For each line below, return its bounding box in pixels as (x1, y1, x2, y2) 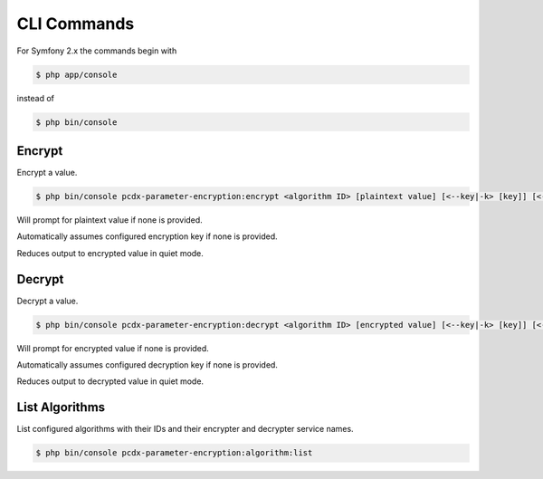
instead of (16, 92, 54, 103)
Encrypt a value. (16, 168, 78, 177)
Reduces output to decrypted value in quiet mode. (16, 376, 204, 387)
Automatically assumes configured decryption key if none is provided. (16, 359, 278, 370)
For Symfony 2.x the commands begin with (16, 45, 177, 56)
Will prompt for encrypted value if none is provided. (16, 342, 210, 353)
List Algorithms (16, 399, 106, 416)
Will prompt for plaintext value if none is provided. (16, 214, 203, 225)
